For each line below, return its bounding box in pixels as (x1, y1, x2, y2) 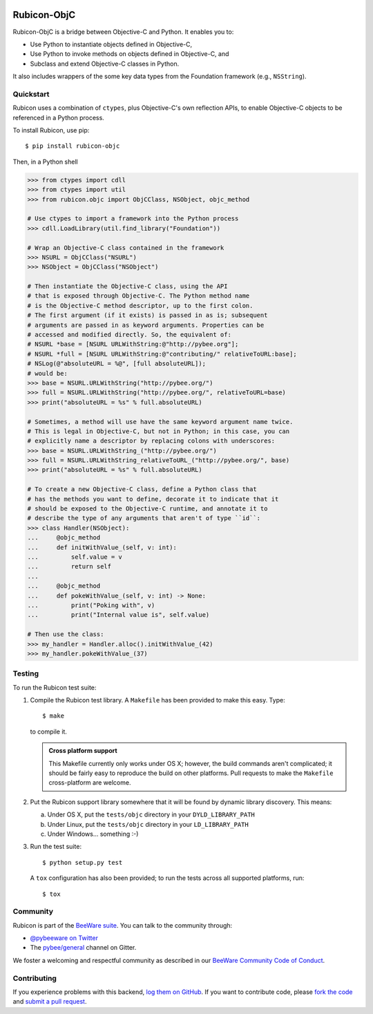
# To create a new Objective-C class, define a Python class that (27, 486, 257, 493)
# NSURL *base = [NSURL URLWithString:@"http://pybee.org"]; (27, 341, 239, 348)
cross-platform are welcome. (48, 778, 131, 787)
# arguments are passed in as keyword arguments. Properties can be (27, 321, 265, 329)
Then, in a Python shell (12, 157, 79, 166)
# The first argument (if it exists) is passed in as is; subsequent (27, 312, 268, 319)
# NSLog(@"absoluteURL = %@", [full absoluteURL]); (27, 360, 207, 367)
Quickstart (12, 89, 50, 99)
